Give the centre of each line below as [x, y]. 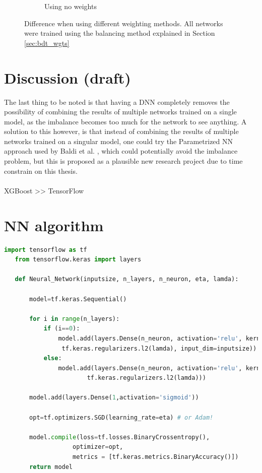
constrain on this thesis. [41, 171]
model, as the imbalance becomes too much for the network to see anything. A [125, 121]
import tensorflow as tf [46, 250]
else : [53, 358]
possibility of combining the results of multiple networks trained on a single [120, 112]
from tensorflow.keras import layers [78, 260]
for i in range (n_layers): [75, 319]
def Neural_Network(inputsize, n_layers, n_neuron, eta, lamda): [127, 279]
